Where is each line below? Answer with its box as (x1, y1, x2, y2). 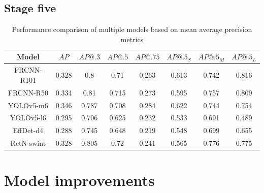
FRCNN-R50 (8, 87, 48, 98)
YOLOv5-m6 (8, 100, 48, 110)
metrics (120, 34, 144, 44)
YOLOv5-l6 (10, 112, 46, 123)
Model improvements (4, 170, 155, 190)
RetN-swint (10, 138, 46, 148)
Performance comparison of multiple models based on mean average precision (12, 24, 252, 35)
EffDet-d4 (13, 125, 44, 136)
